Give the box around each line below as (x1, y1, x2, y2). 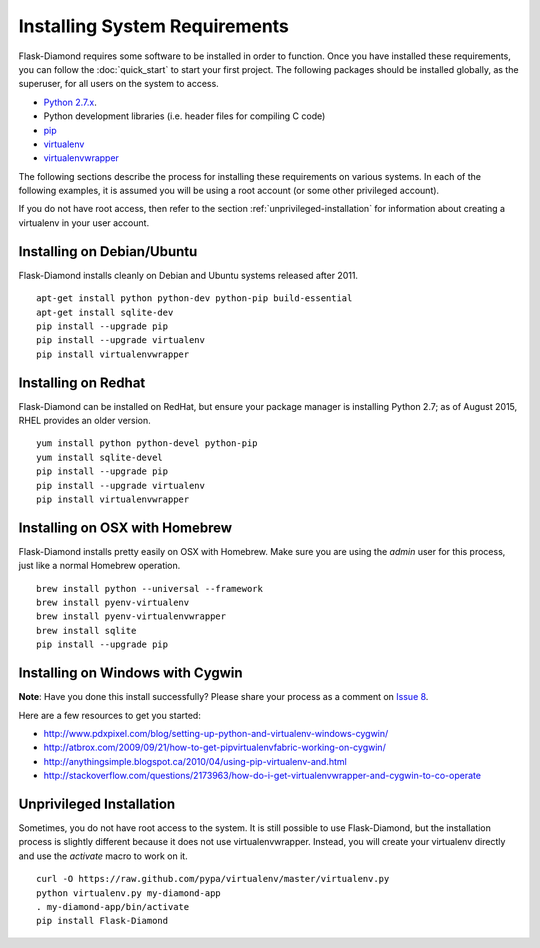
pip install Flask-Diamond (36, 915, 169, 927)
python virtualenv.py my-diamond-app (36, 887, 222, 899)
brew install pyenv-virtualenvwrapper (36, 611, 227, 622)
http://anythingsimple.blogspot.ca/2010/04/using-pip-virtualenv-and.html (43, 755, 347, 767)
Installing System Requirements (18, 15, 290, 37)
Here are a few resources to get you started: (18, 709, 202, 721)
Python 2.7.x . (43, 96, 97, 108)
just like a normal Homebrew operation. (18, 560, 181, 572)
